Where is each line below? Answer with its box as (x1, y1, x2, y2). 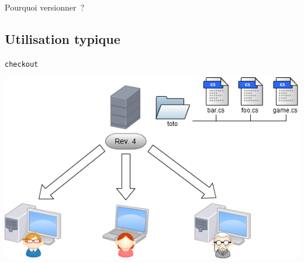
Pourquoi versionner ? (5, 1, 85, 13)
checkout (5, 60, 39, 69)
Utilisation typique (5, 29, 120, 47)
